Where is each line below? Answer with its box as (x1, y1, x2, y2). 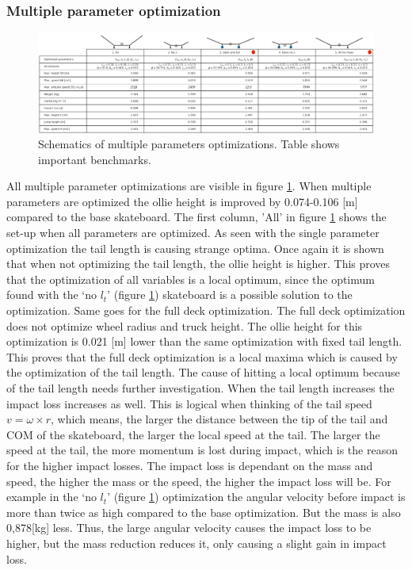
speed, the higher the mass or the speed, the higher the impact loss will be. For (6, 472, 391, 489)
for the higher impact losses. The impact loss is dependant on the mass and (6, 457, 373, 473)
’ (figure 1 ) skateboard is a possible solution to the (107, 286, 353, 303)
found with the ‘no (6, 286, 97, 303)
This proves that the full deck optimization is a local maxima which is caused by (6, 348, 398, 365)
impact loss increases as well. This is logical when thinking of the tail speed (6, 395, 372, 411)
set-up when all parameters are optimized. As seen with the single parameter (6, 224, 380, 241)
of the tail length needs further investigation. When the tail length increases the (6, 380, 395, 396)
